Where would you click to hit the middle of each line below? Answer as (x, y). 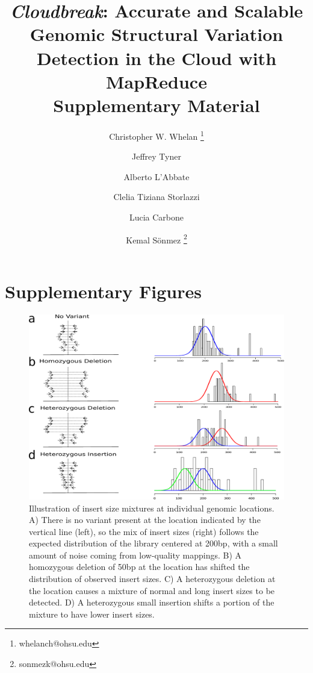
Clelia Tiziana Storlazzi (156, 197)
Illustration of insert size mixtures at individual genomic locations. (152, 508)
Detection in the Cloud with (156, 58)
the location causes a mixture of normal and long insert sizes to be (152, 590)
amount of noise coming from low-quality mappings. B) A (135, 555)
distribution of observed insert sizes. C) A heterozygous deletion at (152, 579)
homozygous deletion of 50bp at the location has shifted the (139, 567)
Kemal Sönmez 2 (156, 239)
